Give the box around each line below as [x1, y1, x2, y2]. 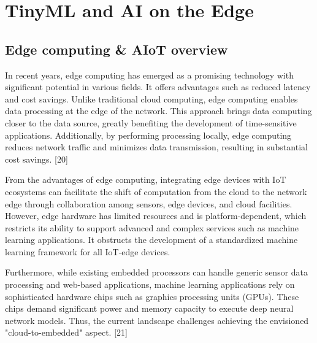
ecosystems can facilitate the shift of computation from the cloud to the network [5, 185, 307, 198]
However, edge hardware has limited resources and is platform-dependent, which [5, 209, 307, 222]
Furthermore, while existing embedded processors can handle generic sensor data [5, 266, 308, 279]
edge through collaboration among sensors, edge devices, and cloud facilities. [5, 197, 292, 210]
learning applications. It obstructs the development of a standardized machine [5, 233, 298, 246]
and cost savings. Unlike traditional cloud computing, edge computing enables [5, 92, 298, 105]
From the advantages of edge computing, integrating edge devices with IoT [5, 173, 286, 186]
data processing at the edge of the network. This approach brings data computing [5, 104, 312, 117]
